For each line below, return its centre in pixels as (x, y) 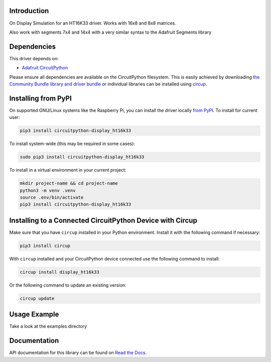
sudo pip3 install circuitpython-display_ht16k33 (82, 157)
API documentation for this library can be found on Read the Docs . (78, 353)
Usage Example (34, 315)
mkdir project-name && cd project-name (69, 184)
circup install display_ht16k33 (60, 272)
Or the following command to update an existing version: (68, 285)
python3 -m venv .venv (48, 190)
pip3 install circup (45, 246)
